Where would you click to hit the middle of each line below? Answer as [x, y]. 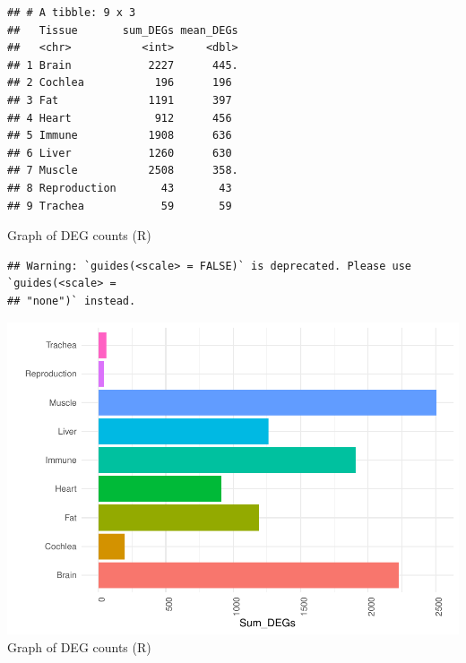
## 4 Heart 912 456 [120, 118]
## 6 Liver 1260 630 [120, 153]
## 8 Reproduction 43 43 [120, 188]
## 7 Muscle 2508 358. [123, 171]
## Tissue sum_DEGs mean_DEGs [123, 30]
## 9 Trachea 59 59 [120, 206]
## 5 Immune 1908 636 [120, 136]
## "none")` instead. [72, 301]
